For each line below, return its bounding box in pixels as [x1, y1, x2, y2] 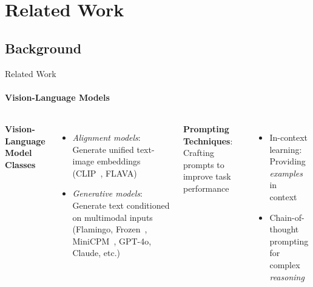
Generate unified [72, 143, 134, 155]
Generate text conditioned [72, 198, 170, 211]
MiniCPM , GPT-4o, [72, 234, 152, 247]
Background [5, 38, 82, 57]
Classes [5, 158, 36, 171]
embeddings [96, 155, 141, 167]
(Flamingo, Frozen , [72, 223, 147, 235]
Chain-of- [269, 211, 305, 223]
